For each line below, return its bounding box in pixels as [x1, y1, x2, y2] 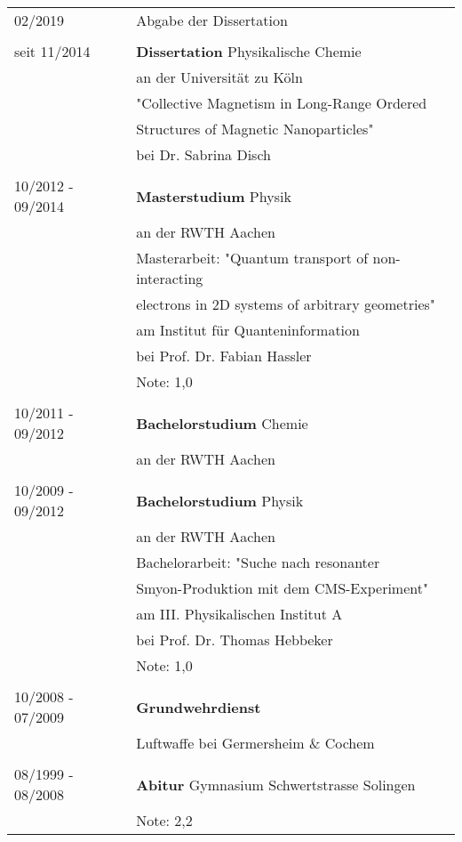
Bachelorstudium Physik [136, 490, 304, 511]
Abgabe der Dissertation [136, 10, 288, 30]
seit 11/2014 [14, 41, 91, 61]
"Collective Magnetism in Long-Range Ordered [136, 93, 427, 113]
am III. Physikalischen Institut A [136, 603, 343, 624]
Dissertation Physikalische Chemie [136, 41, 362, 61]
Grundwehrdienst [136, 696, 261, 717]
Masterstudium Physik [136, 185, 291, 206]
